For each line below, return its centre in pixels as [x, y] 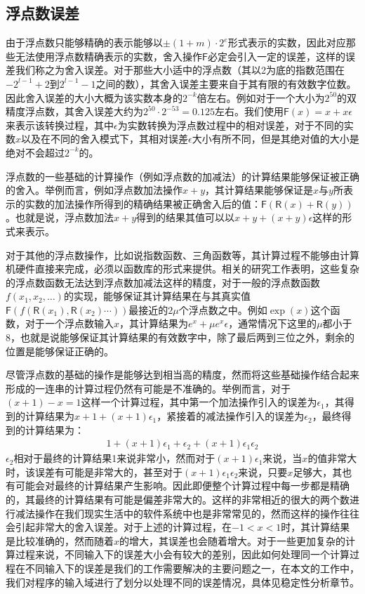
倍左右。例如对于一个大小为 [261, 97]
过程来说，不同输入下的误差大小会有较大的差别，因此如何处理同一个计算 [182, 554]
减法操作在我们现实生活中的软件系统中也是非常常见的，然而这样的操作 [177, 513]
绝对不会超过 [35, 152]
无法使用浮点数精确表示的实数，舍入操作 [108, 56]
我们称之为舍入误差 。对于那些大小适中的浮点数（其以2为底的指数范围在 [180, 70]
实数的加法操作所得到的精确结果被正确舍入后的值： [143, 203]
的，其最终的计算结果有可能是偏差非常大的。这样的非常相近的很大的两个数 [178, 500]
